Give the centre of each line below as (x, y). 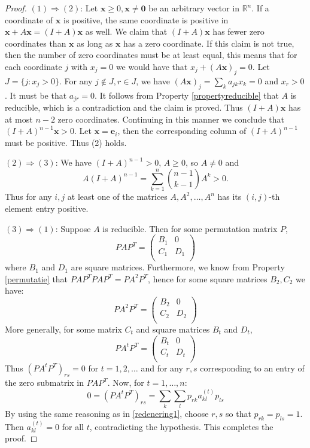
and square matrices (173, 329)
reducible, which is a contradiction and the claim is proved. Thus (124, 107)
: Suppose (73, 228)
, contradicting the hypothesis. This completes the (181, 426)
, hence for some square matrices (208, 278)
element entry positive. (47, 208)
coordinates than (36, 43)
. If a (260, 8)
